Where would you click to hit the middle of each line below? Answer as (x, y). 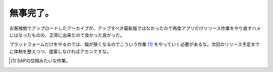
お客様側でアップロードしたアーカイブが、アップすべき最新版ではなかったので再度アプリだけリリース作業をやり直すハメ (135, 28)
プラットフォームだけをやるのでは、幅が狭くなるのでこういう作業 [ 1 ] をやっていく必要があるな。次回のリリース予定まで (134, 44)
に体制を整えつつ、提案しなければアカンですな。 (60, 51)
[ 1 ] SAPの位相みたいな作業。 (40, 61)
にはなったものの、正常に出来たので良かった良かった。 (67, 35)
